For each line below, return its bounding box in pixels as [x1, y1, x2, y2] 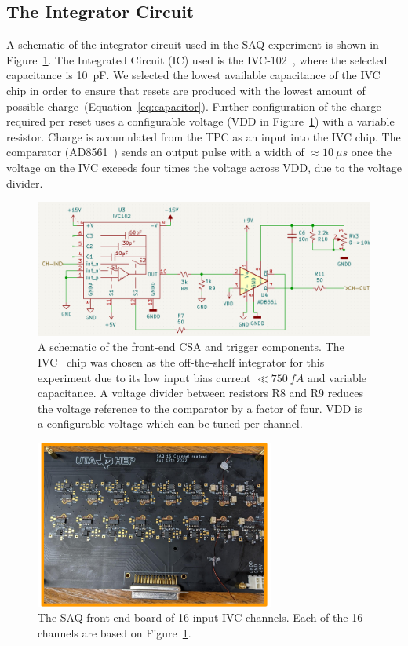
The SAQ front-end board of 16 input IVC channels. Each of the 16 [38, 609, 363, 626]
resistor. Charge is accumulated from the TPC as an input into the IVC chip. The [6, 128, 401, 144]
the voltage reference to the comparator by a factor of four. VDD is [38, 400, 362, 416]
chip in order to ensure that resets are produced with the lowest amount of [6, 82, 366, 98]
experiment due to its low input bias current [38, 369, 251, 385]
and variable [307, 369, 366, 385]
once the [351, 144, 392, 160]
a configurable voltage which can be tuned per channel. [38, 415, 303, 432]
